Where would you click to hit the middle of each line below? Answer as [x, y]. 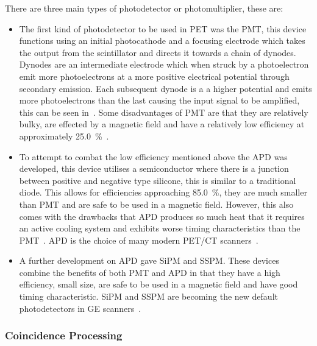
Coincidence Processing [64, 335]
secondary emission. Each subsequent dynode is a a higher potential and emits [166, 88]
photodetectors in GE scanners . [80, 308]
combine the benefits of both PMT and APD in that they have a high [150, 272]
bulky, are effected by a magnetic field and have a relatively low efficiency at [162, 124]
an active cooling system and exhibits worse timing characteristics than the [160, 228]
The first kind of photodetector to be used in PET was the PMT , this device [163, 28]
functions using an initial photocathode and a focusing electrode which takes [162, 41]
